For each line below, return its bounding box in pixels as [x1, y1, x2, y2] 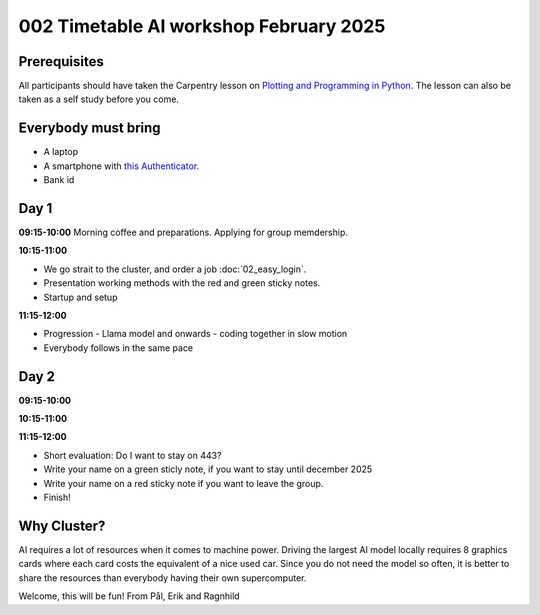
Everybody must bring [18, 120, 161, 137]
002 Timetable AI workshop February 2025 [18, 15, 386, 37]
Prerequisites [18, 53, 104, 70]
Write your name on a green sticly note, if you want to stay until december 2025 [43, 463, 373, 475]
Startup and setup [43, 291, 118, 303]
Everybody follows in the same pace [43, 341, 194, 354]
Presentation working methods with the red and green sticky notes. [43, 277, 321, 289]
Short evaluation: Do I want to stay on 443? [43, 449, 222, 461]
